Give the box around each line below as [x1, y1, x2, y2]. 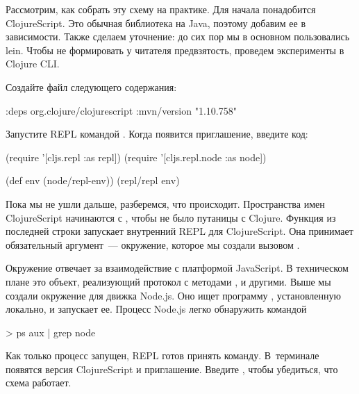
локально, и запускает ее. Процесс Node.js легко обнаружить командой [6, 302, 307, 316]
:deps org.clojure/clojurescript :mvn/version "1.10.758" [6, 103, 237, 117]
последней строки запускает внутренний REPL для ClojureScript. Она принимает [6, 224, 353, 238]
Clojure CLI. [6, 56, 60, 71]
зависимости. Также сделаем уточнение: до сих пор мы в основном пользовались [6, 29, 350, 44]
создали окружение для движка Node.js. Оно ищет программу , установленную [6, 288, 341, 302]
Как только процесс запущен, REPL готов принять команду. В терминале [6, 348, 319, 363]
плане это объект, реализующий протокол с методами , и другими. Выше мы [6, 274, 331, 288]
